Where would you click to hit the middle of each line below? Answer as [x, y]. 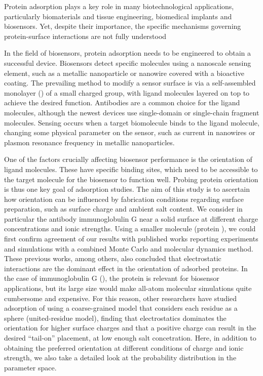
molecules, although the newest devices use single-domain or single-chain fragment [132, 112]
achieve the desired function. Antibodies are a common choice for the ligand [122, 102]
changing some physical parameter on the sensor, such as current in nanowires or [130, 132]
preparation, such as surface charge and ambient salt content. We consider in [123, 209]
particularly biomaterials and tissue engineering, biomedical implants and [118, 16]
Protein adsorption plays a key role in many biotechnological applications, [119, 6]
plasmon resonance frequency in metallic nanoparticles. [89, 142]
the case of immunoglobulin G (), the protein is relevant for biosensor [112, 278]
